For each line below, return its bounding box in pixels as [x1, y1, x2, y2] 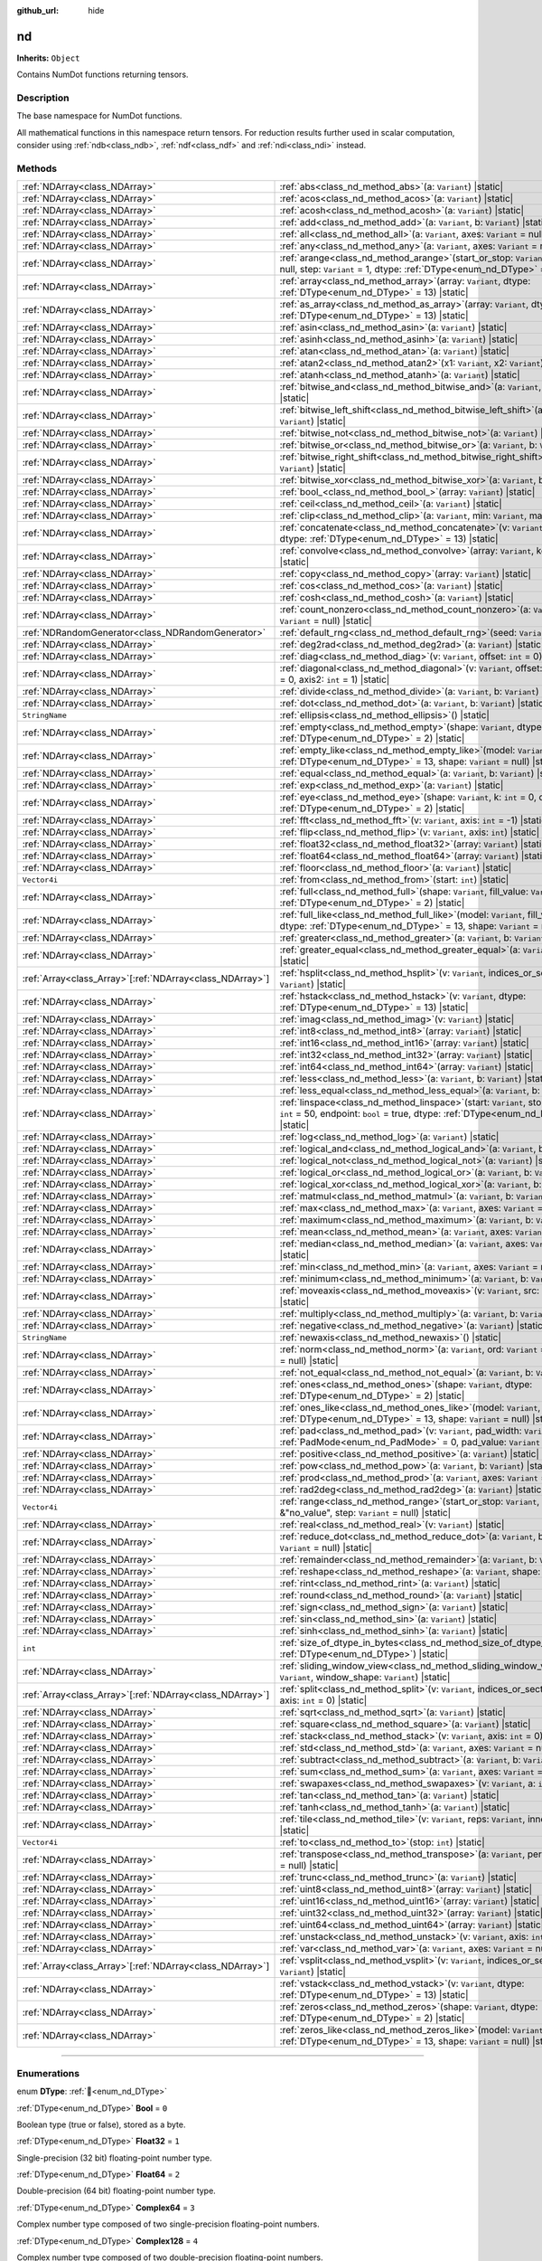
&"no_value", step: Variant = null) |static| [279, 1507, 452, 1519]
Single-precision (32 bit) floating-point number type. [16, 2152, 212, 2163]
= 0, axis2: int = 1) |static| [279, 674, 390, 686]
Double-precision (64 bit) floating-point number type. [16, 2185, 216, 2197]
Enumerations [16, 2067, 80, 2079]
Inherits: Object [16, 52, 80, 63]
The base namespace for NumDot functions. [16, 110, 182, 121]
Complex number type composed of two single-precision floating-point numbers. [16, 2218, 320, 2229]
